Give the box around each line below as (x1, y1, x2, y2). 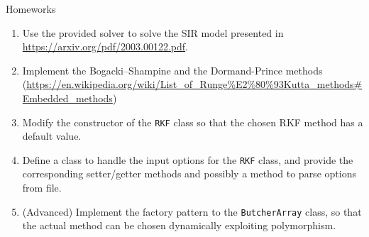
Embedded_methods (22, 90, 113, 105)
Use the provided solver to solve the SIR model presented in (22, 25, 284, 40)
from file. (22, 180, 62, 195)
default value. (22, 128, 82, 143)
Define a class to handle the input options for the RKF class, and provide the (22, 152, 353, 167)
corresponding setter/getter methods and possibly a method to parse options (22, 166, 356, 181)
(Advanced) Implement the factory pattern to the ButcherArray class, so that (22, 204, 362, 219)
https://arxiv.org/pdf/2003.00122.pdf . (22, 39, 188, 54)
